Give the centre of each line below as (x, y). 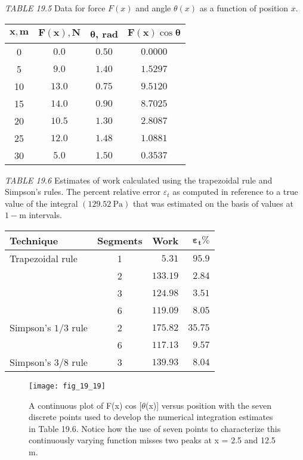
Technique (34, 240)
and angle (153, 8)
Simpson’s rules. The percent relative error (83, 192)
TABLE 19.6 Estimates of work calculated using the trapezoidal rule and (139, 180)
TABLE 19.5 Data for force (55, 8)
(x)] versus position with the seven (208, 405)
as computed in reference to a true (235, 192)
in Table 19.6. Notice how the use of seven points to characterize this (155, 428)
